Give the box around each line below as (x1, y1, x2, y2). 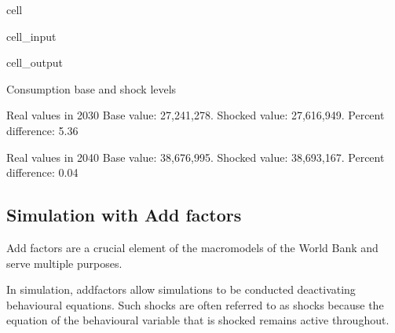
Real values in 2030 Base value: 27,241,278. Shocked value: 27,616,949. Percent (6, 107, 385, 123)
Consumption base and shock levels (6, 80, 177, 97)
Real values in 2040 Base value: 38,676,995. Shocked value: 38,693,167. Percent (6, 148, 385, 165)
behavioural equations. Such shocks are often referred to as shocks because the (6, 296, 384, 313)
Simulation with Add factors (6, 203, 242, 227)
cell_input (6, 27, 57, 44)
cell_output (6, 54, 63, 71)
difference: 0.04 (6, 164, 79, 181)
